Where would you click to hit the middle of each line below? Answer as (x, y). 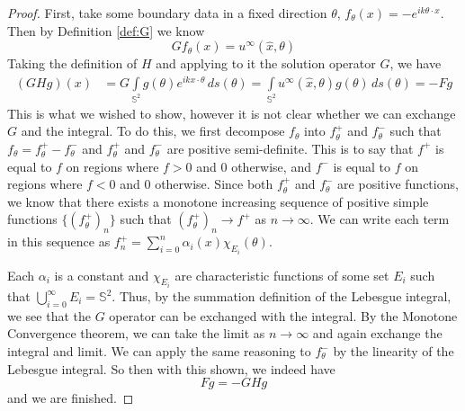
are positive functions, (398, 184)
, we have (416, 63)
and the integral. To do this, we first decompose (153, 131)
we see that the (49, 315)
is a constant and (102, 275)
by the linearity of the (393, 351)
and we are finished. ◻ (71, 398)
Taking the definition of (72, 63)
